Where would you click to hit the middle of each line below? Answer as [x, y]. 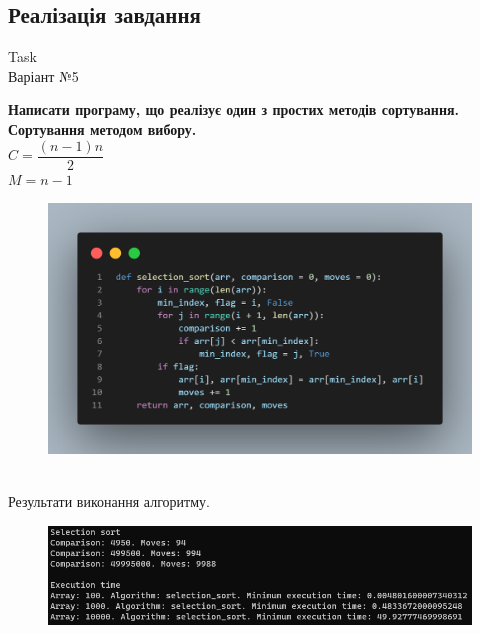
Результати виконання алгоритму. [109, 500]
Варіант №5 [43, 75]
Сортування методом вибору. [102, 128]
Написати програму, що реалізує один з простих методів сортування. [234, 109]
